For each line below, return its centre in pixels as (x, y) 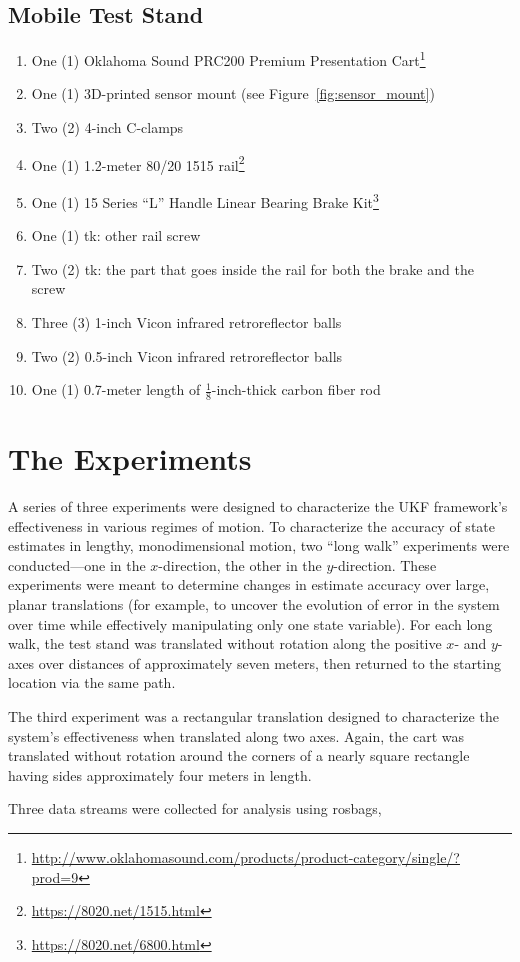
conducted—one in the (77, 564)
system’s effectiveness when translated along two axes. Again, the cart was (236, 735)
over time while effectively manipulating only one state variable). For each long (250, 623)
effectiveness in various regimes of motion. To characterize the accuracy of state (251, 525)
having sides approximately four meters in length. (160, 774)
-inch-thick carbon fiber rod (296, 389)
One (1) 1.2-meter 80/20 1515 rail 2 (138, 163)
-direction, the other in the (240, 564)
